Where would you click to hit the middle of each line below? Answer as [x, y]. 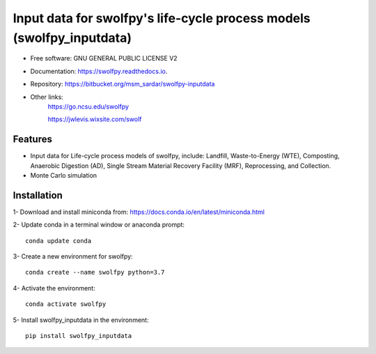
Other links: [47, 97]
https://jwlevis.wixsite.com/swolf [95, 119]
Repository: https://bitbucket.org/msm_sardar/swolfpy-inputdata [123, 84]
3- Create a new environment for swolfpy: [73, 256]
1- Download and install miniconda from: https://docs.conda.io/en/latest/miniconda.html [139, 212]
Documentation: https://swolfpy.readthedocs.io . [99, 71]
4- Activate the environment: [54, 288]
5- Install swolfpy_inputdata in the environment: [81, 320]
